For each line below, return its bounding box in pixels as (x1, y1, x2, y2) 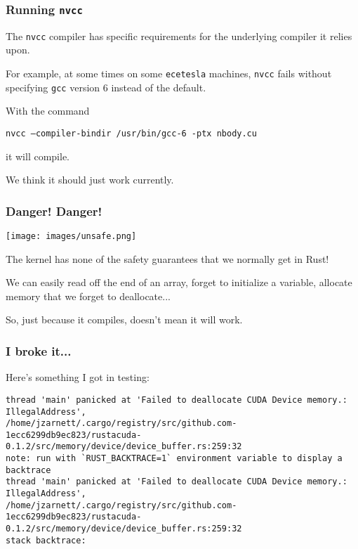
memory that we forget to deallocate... (6, 288, 171, 303)
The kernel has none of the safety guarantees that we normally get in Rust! (6, 251, 329, 266)
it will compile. (6, 148, 69, 163)
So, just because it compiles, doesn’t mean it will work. (6, 312, 243, 327)
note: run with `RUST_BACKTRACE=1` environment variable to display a (6, 453, 343, 464)
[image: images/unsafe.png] (6, 231, 137, 241)
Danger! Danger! (6, 202, 102, 219)
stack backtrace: (6, 535, 86, 545)
